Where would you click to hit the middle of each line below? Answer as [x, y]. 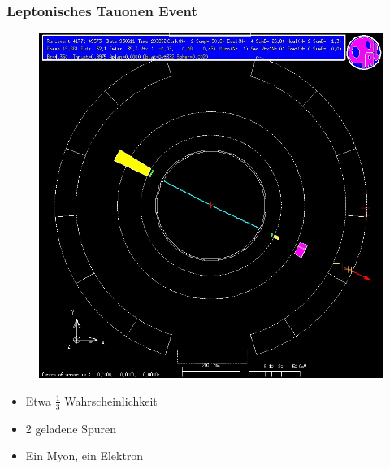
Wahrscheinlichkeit [111, 400]
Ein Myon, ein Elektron [84, 456]
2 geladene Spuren [71, 428]
